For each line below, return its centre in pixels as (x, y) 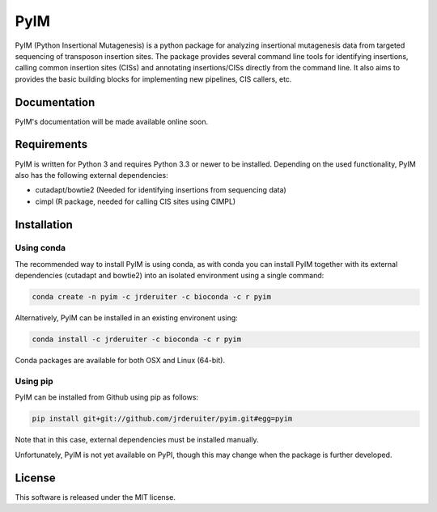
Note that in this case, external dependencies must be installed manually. (137, 440)
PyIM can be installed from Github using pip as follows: (106, 397)
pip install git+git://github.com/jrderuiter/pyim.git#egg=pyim (162, 419)
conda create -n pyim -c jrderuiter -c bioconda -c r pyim (151, 297)
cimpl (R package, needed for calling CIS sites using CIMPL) (136, 201)
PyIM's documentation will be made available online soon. (112, 121)
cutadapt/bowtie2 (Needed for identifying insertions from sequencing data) (161, 190)
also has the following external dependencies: (92, 175)
